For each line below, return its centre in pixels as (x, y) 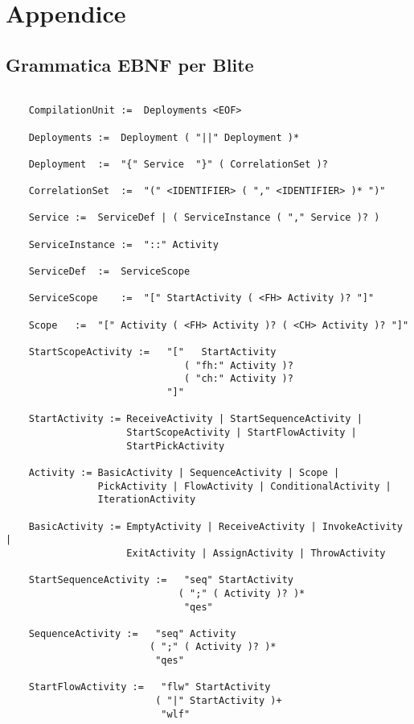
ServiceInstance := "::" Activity (123, 244)
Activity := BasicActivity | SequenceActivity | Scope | (184, 472)
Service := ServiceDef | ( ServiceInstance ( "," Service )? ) (204, 218)
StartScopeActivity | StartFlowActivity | (242, 432)
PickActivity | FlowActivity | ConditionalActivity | (244, 486)
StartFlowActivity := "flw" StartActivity (150, 687)
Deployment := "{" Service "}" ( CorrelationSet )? (178, 164)
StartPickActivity (176, 446)
